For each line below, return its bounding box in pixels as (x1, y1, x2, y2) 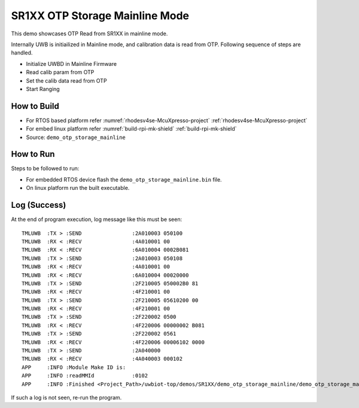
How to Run (11, 149, 55, 159)
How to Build (11, 101, 60, 111)
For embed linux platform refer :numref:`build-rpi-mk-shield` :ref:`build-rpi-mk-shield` (26, 125, 237, 132)
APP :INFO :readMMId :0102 (22, 372, 148, 379)
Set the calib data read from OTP (26, 77, 107, 84)
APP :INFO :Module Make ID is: (22, 364, 126, 371)
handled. (11, 49, 33, 56)
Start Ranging (26, 85, 60, 92)
